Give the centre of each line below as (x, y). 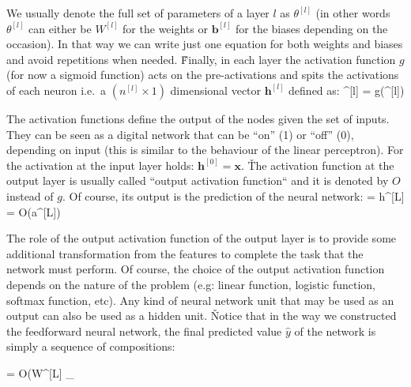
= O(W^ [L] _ (40, 372)
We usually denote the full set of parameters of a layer (138, 13)
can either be (60, 28)
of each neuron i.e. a (57, 90)
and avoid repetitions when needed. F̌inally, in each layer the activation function (201, 59)
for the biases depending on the (312, 28)
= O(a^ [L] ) (34, 211)
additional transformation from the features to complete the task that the (185, 253)
